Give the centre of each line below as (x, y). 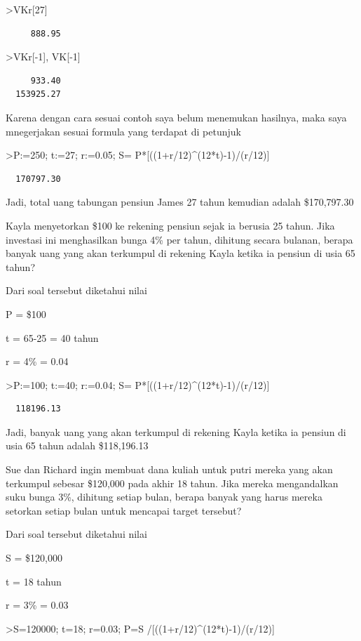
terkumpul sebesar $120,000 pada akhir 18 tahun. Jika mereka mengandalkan (172, 483)
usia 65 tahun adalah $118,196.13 (77, 445)
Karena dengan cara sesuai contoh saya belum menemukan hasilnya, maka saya (176, 117)
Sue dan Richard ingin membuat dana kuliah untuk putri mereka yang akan (169, 469)
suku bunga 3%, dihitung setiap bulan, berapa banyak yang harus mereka (164, 497)
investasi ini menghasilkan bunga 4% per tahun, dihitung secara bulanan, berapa (179, 239)
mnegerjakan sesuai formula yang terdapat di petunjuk (123, 131)
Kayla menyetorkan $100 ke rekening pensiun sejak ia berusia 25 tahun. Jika (170, 225)
